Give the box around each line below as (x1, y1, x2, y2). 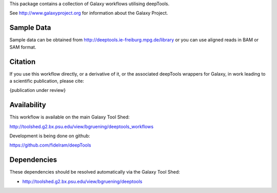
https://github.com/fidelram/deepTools (9, 142, 91, 148)
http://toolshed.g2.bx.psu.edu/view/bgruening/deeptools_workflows (9, 123, 154, 130)
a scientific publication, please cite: (9, 78, 84, 84)
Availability (9, 101, 46, 109)
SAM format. (9, 44, 36, 50)
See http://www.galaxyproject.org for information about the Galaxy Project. (9, 10, 168, 16)
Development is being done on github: (9, 133, 90, 139)
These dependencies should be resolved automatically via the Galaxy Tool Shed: (9, 169, 181, 175)
